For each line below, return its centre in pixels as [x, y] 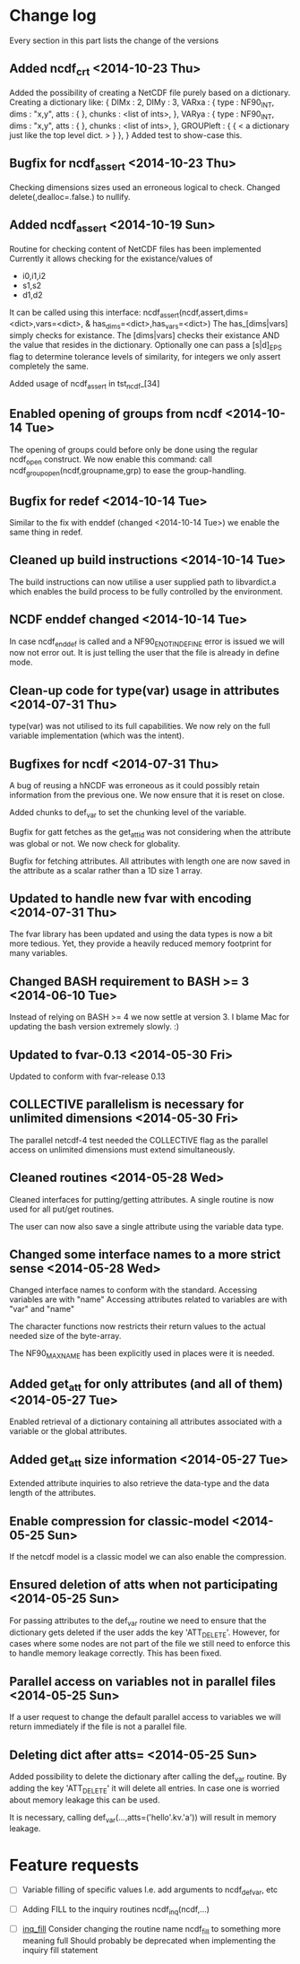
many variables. [39, 953]
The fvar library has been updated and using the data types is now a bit [141, 934]
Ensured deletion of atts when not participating [144, 1585]
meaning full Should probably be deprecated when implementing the [149, 1940]
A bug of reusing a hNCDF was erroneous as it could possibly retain [134, 785]
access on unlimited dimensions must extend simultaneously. [122, 1150]
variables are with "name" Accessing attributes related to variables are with [148, 1299]
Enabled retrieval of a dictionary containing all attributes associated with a [146, 1421]
